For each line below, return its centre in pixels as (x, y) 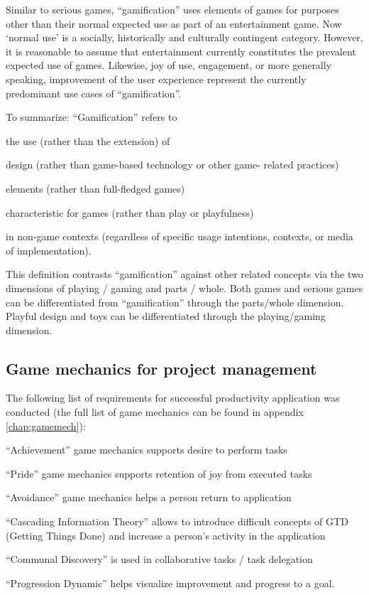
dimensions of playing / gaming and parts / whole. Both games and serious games (184, 288)
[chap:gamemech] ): (46, 425)
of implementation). (49, 250)
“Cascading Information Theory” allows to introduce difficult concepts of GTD (177, 521)
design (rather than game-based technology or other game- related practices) (172, 165)
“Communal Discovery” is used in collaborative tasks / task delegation (159, 559)
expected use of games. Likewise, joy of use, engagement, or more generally (169, 65)
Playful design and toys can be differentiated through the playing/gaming (166, 316)
